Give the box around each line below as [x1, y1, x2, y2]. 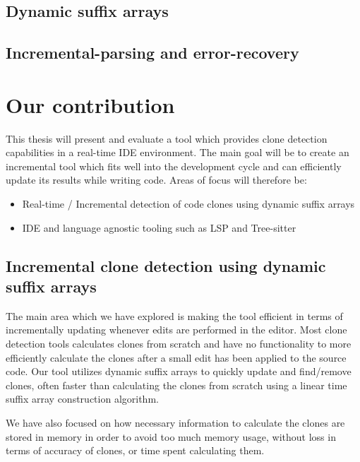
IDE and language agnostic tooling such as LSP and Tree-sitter [22, 220, 296, 235]
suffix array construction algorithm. [6, 391, 159, 406]
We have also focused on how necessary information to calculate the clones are [6, 415, 345, 430]
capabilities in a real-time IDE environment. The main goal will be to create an [6, 145, 349, 160]
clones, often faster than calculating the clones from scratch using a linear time [6, 377, 347, 392]
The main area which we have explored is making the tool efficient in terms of [6, 308, 343, 323]
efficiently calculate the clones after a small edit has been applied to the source [6, 350, 347, 365]
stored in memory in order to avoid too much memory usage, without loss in [6, 429, 336, 444]
